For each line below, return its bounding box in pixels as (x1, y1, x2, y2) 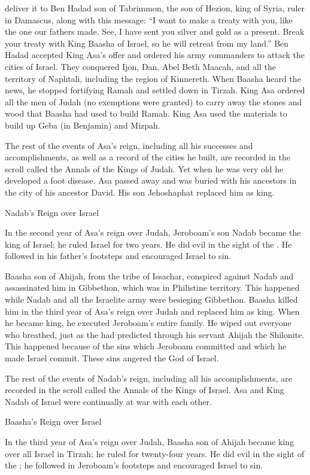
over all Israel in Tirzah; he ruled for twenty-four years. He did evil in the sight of (5, 447, 305, 459)
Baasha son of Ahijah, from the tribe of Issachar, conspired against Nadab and (5, 269, 294, 282)
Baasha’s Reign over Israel (5, 415, 102, 428)
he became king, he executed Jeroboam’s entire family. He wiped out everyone (5, 316, 291, 329)
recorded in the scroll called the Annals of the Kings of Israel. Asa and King (5, 383, 284, 396)
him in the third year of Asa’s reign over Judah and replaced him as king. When (5, 305, 300, 317)
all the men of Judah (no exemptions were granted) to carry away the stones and (5, 95, 302, 108)
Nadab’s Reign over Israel (5, 206, 99, 218)
